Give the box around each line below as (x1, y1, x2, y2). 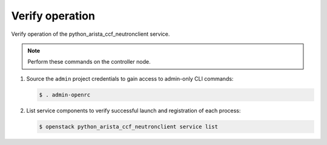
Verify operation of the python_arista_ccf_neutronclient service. (11, 30, 170, 38)
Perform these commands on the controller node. (27, 58, 151, 66)
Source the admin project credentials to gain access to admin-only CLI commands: (26, 75, 234, 82)
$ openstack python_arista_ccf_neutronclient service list (39, 123, 218, 130)
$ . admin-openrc (39, 91, 91, 98)
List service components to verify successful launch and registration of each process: (26, 107, 241, 114)
